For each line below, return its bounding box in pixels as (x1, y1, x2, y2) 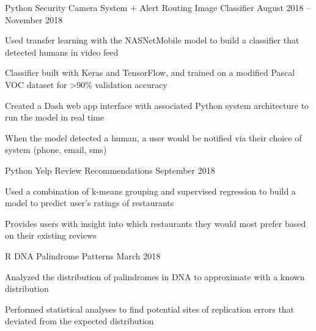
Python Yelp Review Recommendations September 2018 (5, 163, 215, 176)
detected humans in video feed (5, 45, 119, 58)
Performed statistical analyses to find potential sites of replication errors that (5, 302, 295, 315)
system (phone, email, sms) (5, 143, 107, 156)
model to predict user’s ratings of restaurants (5, 196, 174, 209)
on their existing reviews (5, 229, 97, 242)
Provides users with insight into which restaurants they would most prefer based (5, 217, 306, 229)
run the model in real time (5, 111, 105, 124)
